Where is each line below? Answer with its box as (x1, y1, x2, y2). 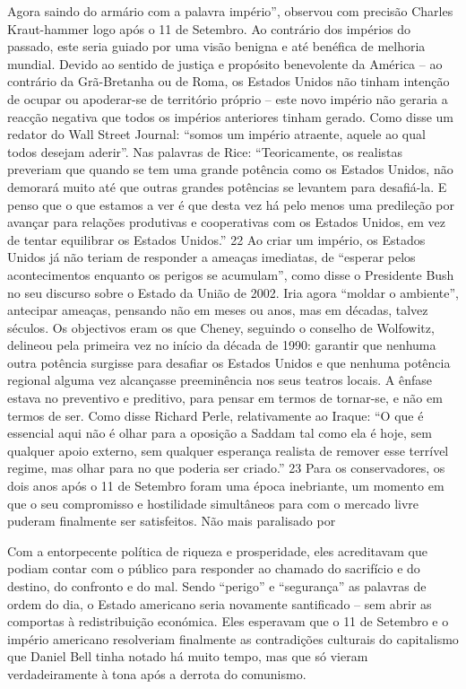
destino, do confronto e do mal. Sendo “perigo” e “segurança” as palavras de (7, 577, 427, 595)
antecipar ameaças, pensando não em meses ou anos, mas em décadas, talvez (7, 301, 428, 319)
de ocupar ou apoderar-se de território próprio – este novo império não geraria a (7, 89, 448, 108)
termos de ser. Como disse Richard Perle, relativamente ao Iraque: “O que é (7, 406, 424, 424)
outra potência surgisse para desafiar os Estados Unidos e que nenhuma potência (7, 353, 451, 371)
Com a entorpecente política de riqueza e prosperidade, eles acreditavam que (7, 541, 427, 560)
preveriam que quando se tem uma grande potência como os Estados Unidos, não (7, 160, 453, 179)
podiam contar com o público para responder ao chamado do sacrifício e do (7, 559, 420, 578)
